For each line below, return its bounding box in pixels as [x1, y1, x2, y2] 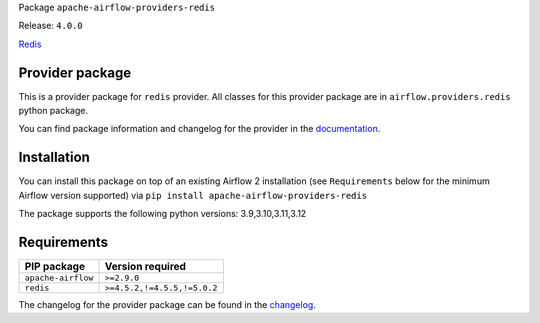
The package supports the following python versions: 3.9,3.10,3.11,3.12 [18, 208, 307, 220]
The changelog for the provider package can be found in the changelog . [18, 299, 317, 311]
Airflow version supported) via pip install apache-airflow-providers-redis [18, 189, 368, 201]
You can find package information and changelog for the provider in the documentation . [18, 123, 381, 135]
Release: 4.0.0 [18, 20, 84, 32]
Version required [104, 260, 187, 274]
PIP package [24, 260, 85, 274]
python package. [18, 105, 89, 117]
